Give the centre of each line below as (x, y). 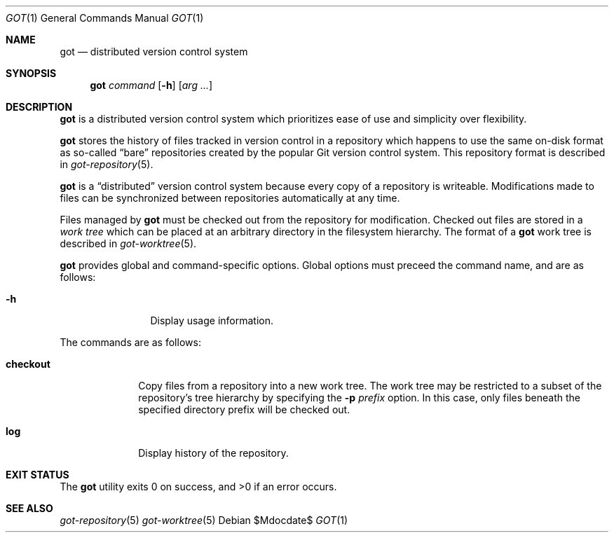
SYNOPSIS (31, 73)
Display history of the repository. (213, 453)
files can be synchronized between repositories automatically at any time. (230, 198)
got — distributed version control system (154, 51)
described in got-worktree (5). (128, 243)
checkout (28, 364)
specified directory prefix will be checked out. (244, 409)
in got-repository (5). (107, 164)
